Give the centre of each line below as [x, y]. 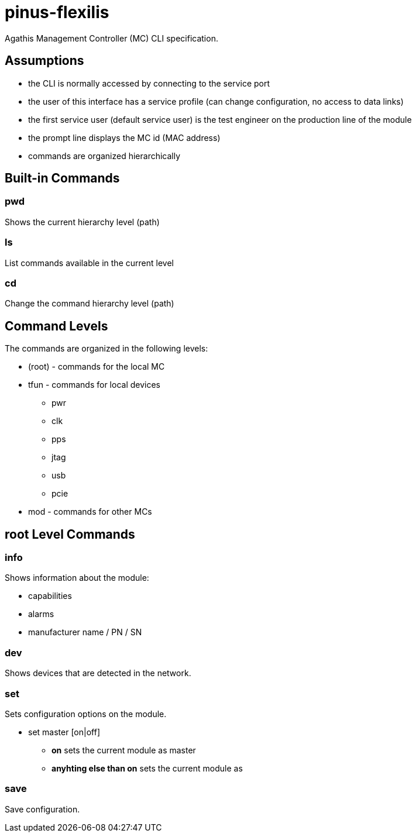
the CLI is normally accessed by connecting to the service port [149, 83]
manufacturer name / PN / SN [85, 632]
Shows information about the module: [77, 578]
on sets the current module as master [124, 750]
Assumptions [44, 61]
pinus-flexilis [57, 12]
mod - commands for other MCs [90, 512]
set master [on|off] [64, 732]
